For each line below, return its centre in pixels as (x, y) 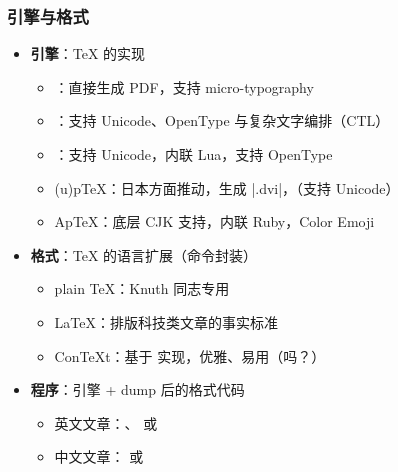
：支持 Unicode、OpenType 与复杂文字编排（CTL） (222, 120)
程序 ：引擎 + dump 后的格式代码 (137, 389)
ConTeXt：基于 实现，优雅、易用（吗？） (190, 355)
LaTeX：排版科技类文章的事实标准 (166, 321)
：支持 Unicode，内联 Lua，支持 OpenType (193, 154)
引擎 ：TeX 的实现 (88, 53)
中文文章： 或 (99, 456)
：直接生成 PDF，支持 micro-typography (184, 86)
